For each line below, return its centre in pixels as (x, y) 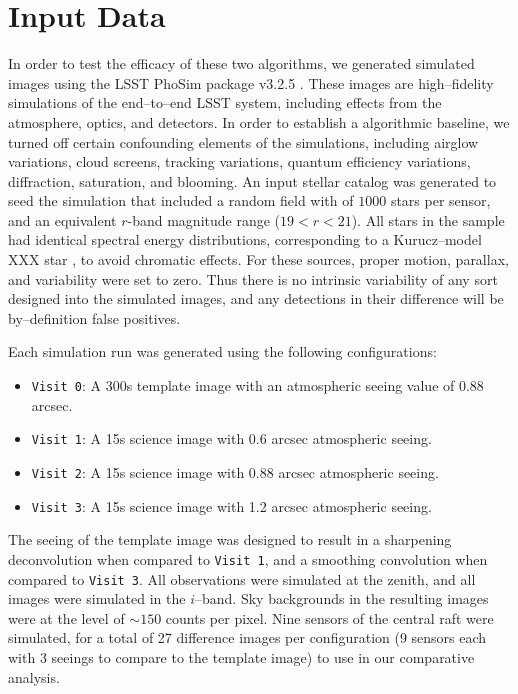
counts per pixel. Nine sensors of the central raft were (329, 617)
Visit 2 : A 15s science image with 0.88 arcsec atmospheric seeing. (235, 471)
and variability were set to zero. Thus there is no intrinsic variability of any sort (253, 278)
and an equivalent (62, 219)
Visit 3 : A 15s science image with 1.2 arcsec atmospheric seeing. (231, 505)
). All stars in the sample (428, 219)
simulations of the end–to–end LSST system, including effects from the (225, 102)
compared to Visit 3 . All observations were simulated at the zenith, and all (242, 578)
